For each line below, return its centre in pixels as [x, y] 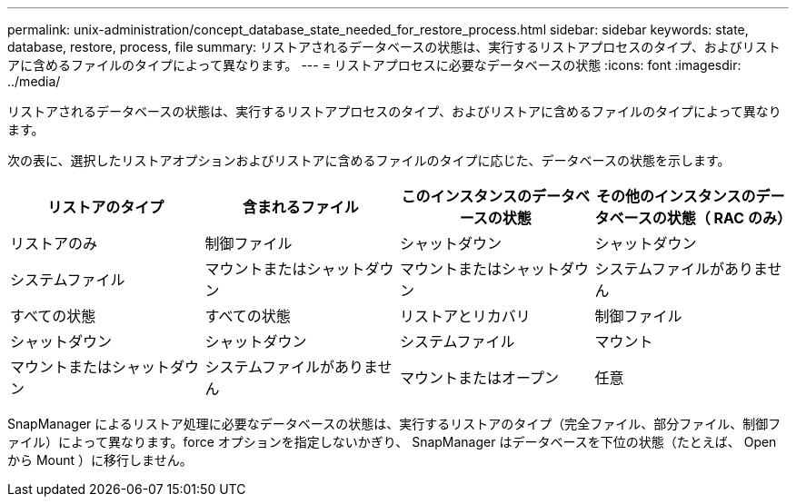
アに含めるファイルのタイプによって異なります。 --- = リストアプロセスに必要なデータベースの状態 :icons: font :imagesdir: [374, 65]
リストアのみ [54, 243]
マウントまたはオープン [480, 378]
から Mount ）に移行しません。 [100, 460]
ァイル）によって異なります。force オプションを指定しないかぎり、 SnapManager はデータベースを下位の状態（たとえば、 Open [392, 442]
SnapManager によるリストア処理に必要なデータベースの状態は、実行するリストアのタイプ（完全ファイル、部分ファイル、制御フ [394, 424]
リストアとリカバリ [465, 316]
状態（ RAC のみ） [729, 218]
